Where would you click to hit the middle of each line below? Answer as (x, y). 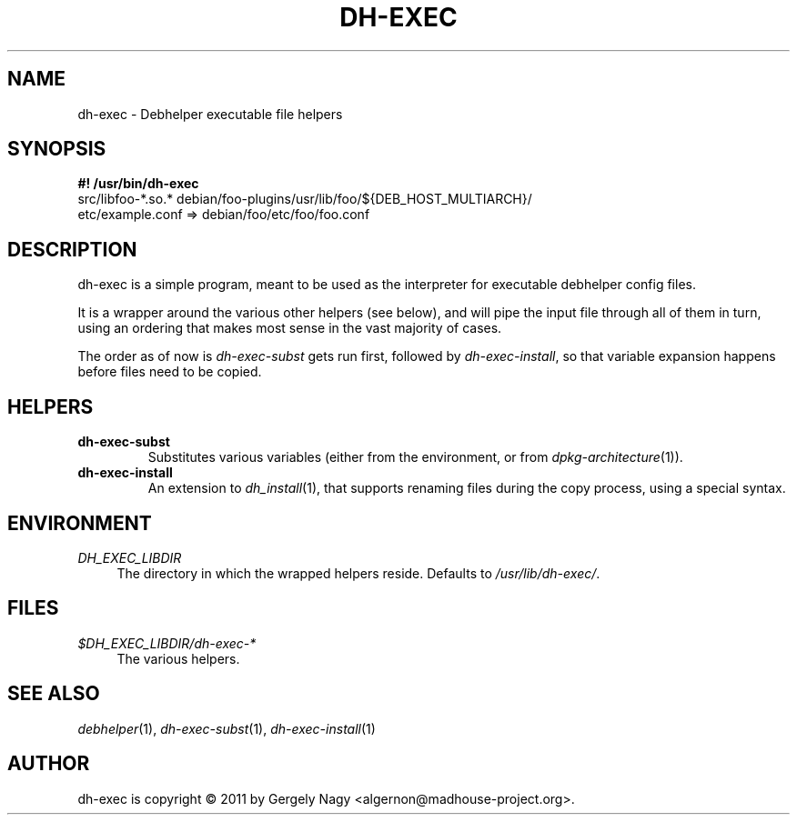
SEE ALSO (54, 694)
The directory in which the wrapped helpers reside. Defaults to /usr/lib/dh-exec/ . (358, 573)
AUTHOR (49, 764)
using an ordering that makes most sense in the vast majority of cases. (290, 328)
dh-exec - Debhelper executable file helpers (210, 114)
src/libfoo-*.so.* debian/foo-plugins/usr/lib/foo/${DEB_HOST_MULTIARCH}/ (305, 199)
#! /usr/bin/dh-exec (138, 184)
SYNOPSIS (57, 149)
